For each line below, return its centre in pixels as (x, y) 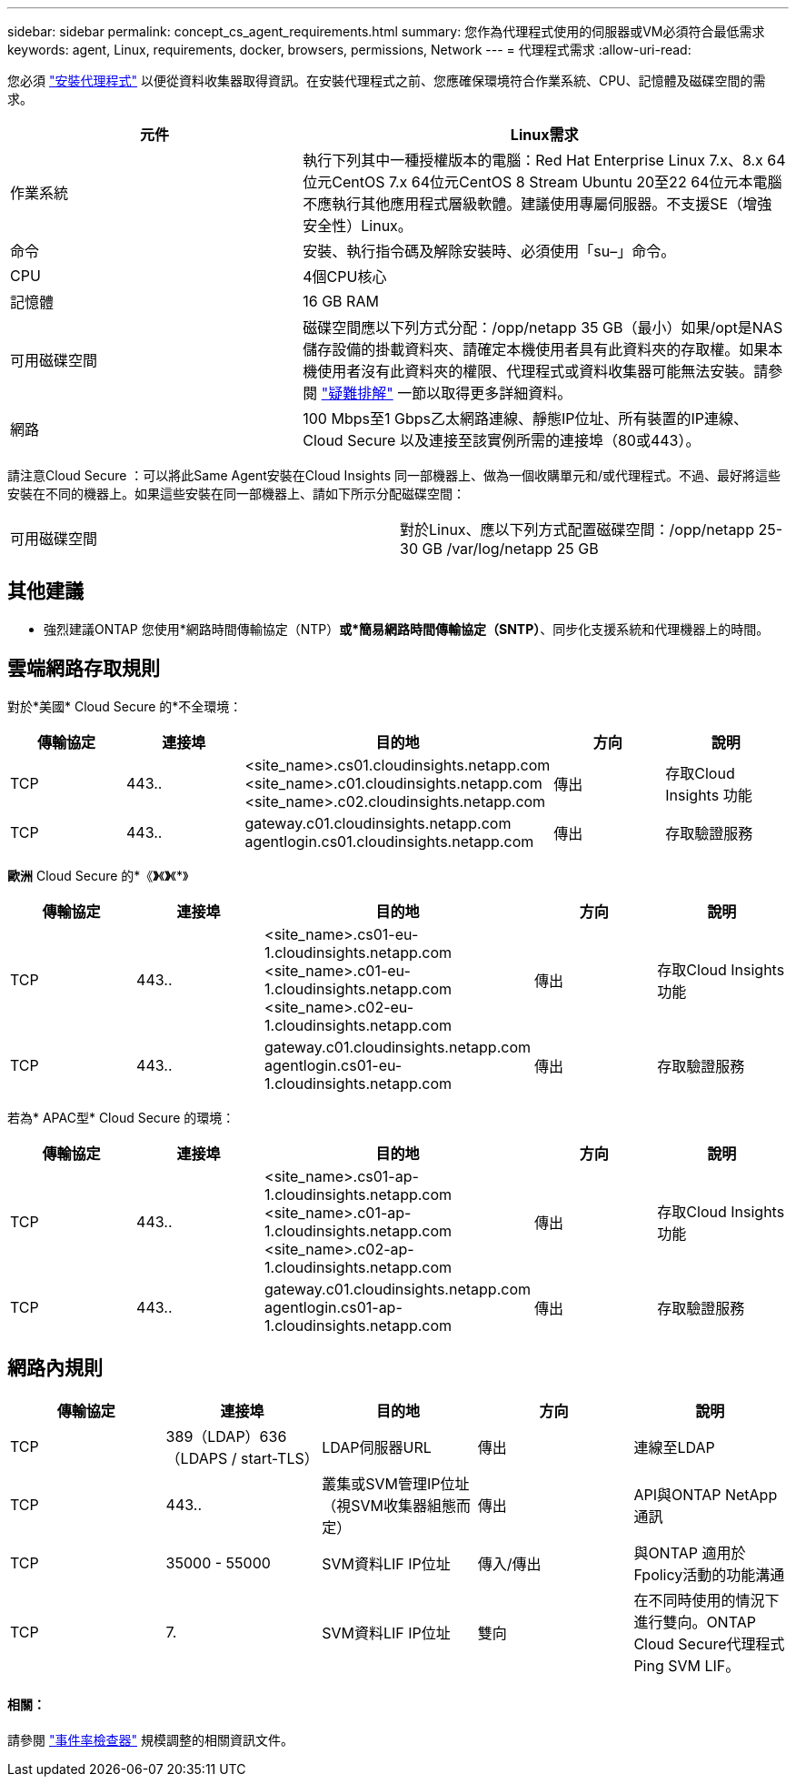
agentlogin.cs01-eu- (333, 1065)
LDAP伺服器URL (377, 1447)
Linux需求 (544, 135)
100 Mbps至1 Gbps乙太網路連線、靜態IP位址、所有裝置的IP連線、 (525, 418)
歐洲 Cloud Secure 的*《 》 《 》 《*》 (98, 875)
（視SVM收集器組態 (389, 1505)
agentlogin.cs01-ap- (333, 1307)
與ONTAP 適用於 (690, 1552)
